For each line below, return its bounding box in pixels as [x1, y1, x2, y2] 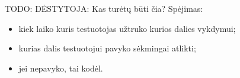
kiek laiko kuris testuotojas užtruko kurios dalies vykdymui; [18, 22, 236, 34]
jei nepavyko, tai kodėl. [18, 61, 103, 74]
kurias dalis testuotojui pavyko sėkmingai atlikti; [18, 42, 196, 54]
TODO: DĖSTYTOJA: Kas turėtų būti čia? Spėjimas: [5, 2, 203, 14]
